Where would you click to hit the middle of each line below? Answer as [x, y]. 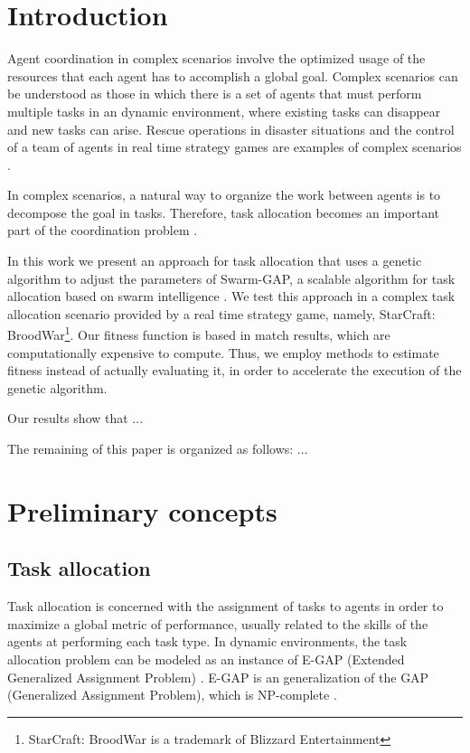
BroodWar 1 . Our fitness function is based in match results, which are [199, 334]
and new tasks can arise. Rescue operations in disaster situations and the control [231, 129]
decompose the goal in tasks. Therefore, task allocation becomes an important [224, 212]
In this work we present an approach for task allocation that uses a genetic [215, 261]
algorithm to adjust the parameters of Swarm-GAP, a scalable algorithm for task [231, 278]
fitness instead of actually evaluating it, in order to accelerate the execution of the [235, 370]
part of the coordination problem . [103, 230]
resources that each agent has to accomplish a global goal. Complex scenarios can [233, 75]
